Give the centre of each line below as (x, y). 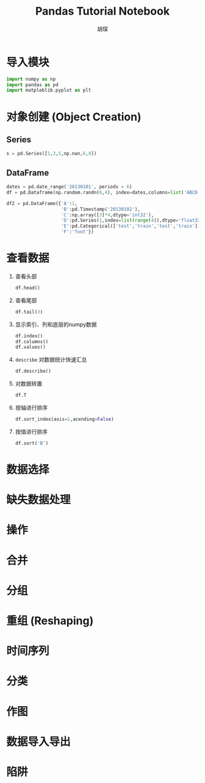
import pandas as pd (33, 85)
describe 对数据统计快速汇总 (51, 360)
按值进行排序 (31, 431)
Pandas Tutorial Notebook (103, 11)
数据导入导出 (39, 742)
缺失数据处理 (39, 500)
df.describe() (33, 371)
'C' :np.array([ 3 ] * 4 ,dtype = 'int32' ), (107, 215)
